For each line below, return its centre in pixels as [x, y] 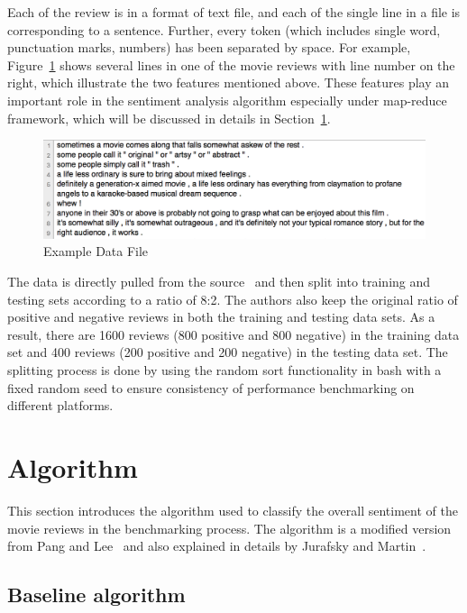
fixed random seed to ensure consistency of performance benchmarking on [211, 387]
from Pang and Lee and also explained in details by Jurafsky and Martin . [217, 546]
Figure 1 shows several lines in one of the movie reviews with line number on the [231, 64]
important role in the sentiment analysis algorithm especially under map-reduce [227, 100]
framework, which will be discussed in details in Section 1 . [169, 118]
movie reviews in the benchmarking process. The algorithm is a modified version [229, 528]
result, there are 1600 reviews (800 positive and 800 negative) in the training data [233, 334]
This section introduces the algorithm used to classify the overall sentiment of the [233, 510]
